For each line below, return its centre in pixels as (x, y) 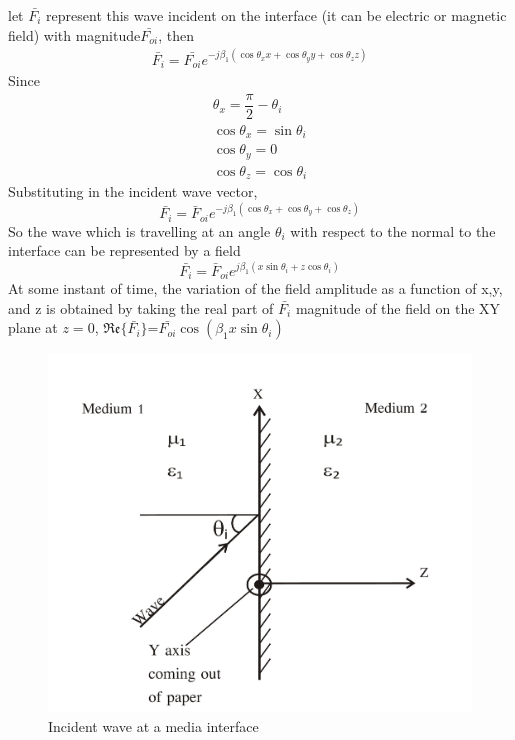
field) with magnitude (74, 34)
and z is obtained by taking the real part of (141, 307)
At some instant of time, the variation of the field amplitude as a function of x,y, (255, 288)
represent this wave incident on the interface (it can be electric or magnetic (276, 15)
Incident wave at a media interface (153, 725)
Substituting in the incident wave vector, (133, 191)
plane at (33, 327)
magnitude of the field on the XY (398, 307)
